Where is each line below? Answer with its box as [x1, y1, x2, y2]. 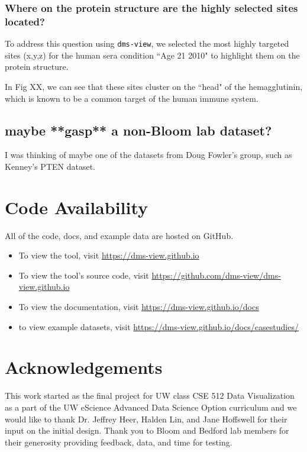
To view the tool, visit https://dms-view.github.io [18, 249, 199, 261]
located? [5, 14, 45, 28]
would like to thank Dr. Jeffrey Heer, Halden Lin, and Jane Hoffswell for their [5, 412, 287, 425]
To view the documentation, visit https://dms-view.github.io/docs [18, 301, 259, 313]
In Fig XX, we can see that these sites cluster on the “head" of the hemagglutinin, [5, 80, 303, 92]
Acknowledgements [5, 355, 163, 379]
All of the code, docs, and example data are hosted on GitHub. [5, 229, 234, 241]
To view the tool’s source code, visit [18, 269, 149, 281]
